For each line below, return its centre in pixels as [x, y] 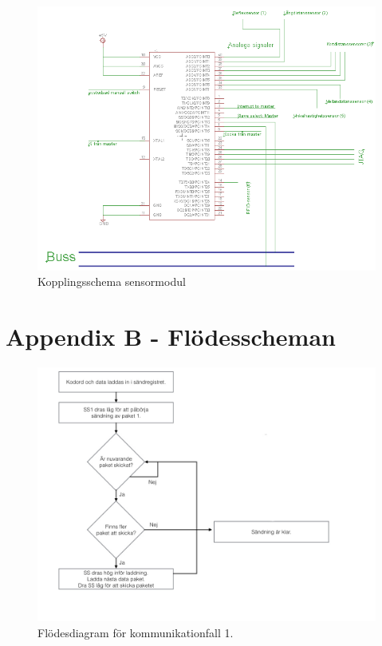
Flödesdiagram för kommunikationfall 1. [136, 632]
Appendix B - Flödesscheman [171, 337]
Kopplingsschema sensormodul [112, 281]
